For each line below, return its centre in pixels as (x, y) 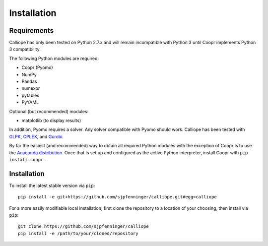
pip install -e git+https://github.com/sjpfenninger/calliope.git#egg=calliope (117, 197)
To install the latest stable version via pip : (52, 185)
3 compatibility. (25, 49)
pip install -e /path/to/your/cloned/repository (78, 233)
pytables (31, 95)
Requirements (32, 31)
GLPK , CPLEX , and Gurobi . (36, 136)
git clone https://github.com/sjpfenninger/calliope (83, 226)
